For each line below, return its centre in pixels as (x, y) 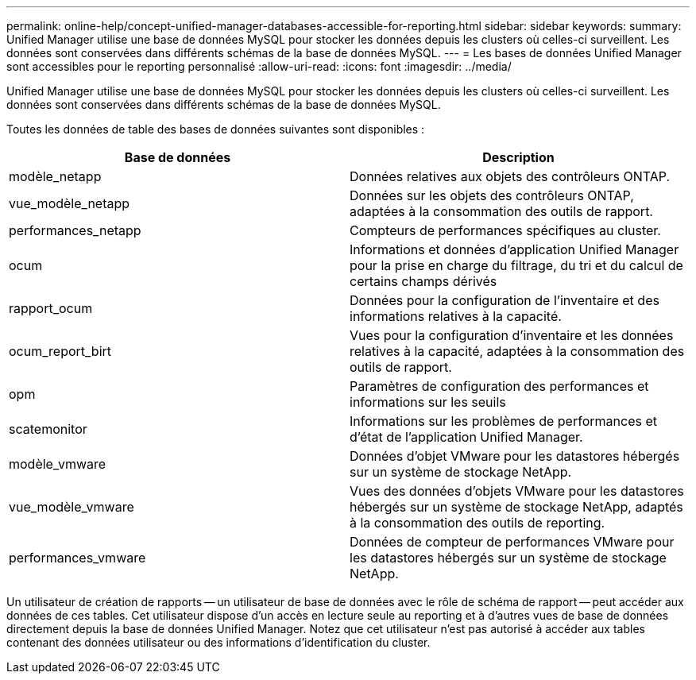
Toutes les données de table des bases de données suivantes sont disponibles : (216, 129)
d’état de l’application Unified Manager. (466, 437)
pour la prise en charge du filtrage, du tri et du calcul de (516, 265)
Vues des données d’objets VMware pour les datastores (517, 491)
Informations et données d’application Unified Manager (514, 249)
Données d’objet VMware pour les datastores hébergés (515, 456)
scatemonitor (48, 429)
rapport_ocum (51, 308)
